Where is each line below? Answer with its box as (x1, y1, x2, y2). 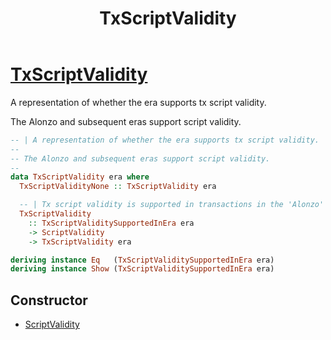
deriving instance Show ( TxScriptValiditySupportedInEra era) (10, 264, 275, 274)
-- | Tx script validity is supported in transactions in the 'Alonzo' (19, 200, 325, 210)
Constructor (10, 292, 88, 309)
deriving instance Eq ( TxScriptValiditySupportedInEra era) (10, 255, 275, 265)
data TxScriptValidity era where (10, 172, 150, 182)
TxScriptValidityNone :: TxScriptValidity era (19, 182, 217, 192)
